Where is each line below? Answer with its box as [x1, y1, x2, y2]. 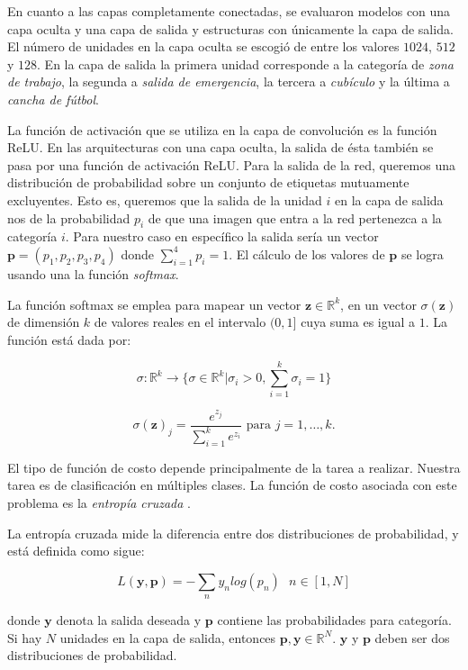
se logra [400, 244, 444, 263]
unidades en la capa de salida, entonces [59, 628, 276, 647]
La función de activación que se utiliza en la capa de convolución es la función [7, 120, 437, 139]
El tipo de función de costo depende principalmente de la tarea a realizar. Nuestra [7, 457, 461, 476]
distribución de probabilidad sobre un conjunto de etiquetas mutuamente [7, 173, 409, 192]
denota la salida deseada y [56, 611, 202, 629]
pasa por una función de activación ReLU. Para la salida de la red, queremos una [7, 155, 455, 174]
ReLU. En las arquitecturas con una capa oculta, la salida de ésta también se [7, 138, 434, 157]
